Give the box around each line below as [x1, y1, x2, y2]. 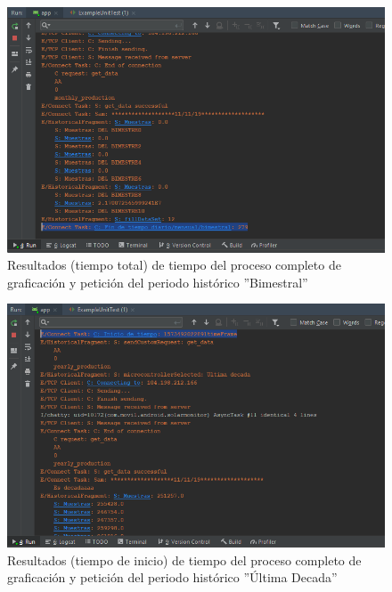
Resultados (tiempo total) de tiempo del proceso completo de [7, 255, 341, 274]
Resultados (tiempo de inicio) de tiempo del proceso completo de [7, 550, 362, 569]
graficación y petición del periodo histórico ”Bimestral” [7, 272, 308, 291]
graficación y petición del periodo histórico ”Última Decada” [7, 568, 338, 587]
